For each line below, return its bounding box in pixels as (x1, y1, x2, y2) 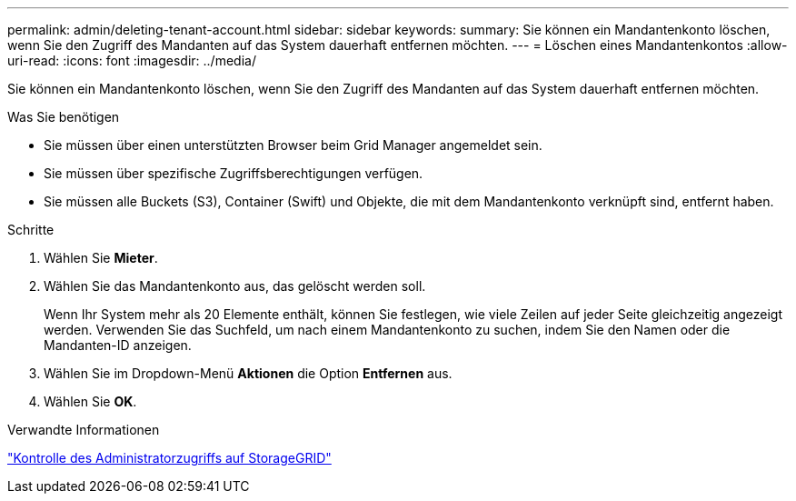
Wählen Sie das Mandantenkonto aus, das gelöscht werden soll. (44, 278, 426, 294)
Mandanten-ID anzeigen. (44, 337, 192, 353)
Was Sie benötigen (7, 109, 120, 125)
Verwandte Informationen (7, 422, 160, 437)
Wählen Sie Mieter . (44, 250, 158, 266)
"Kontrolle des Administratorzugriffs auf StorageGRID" (7, 450, 332, 466)
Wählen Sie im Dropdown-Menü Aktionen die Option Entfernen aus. (44, 366, 453, 381)
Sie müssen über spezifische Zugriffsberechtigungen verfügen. (44, 165, 423, 181)
